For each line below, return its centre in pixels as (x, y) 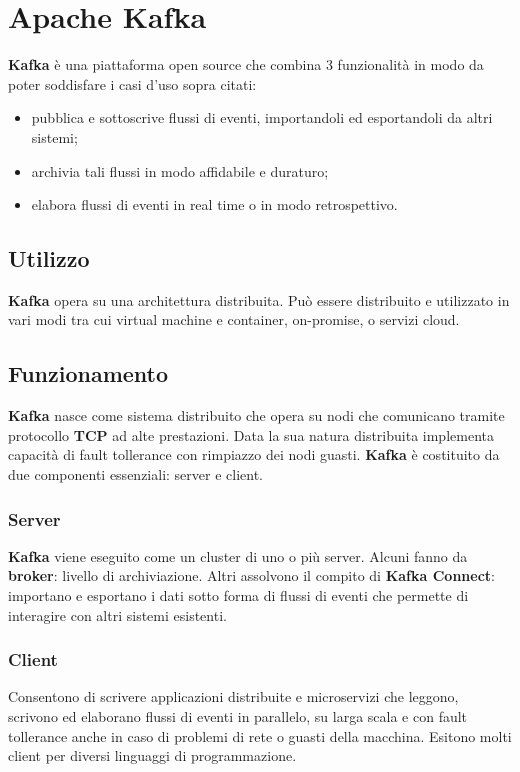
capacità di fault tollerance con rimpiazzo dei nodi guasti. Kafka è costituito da (254, 454)
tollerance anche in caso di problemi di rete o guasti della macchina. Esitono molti (260, 735)
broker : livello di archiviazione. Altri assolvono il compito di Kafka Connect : (251, 575)
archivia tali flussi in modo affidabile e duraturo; (180, 170)
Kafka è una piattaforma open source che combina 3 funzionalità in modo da (246, 64)
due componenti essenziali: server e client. (135, 474)
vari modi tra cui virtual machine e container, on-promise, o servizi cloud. (234, 319)
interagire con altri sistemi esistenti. (117, 614)
